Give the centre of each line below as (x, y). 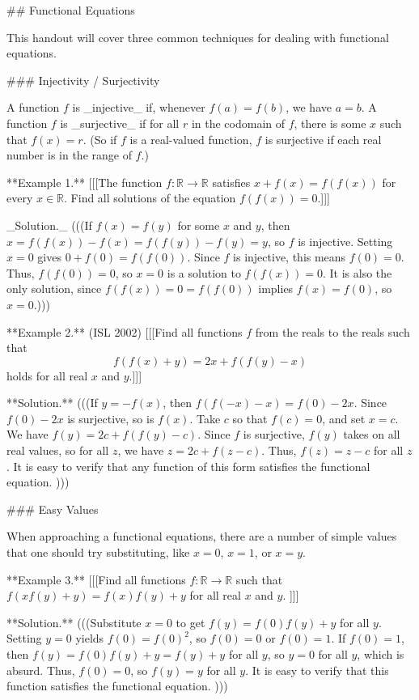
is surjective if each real (323, 139)
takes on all (372, 434)
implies (276, 288)
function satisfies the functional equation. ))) (117, 686)
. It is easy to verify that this (317, 670)
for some (199, 225)
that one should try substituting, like (98, 552)
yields (90, 638)
